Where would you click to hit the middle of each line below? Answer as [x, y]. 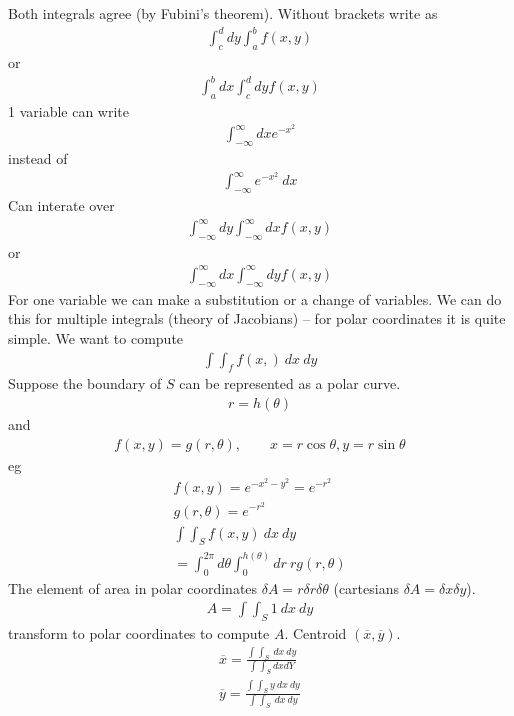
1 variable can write [69, 110]
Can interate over [61, 204]
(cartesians [366, 587]
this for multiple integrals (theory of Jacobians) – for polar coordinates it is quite [257, 318]
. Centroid [315, 633]
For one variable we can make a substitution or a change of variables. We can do [255, 298]
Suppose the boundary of [85, 383]
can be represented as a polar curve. [290, 383]
